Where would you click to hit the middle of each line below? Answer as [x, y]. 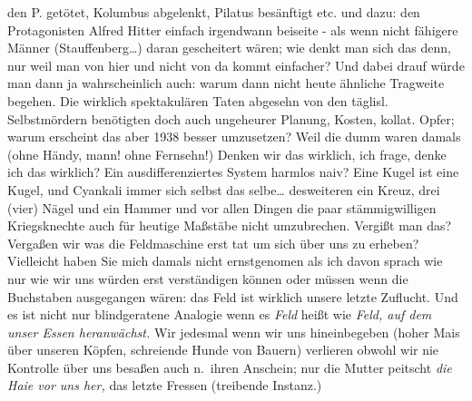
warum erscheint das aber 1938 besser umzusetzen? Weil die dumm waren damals [234, 137]
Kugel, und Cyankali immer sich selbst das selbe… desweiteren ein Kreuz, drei [224, 189]
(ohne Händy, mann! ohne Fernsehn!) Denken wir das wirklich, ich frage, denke [227, 154]
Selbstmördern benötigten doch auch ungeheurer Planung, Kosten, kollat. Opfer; [231, 118]
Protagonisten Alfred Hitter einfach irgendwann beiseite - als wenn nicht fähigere [233, 29]
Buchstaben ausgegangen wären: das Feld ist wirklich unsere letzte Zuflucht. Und [233, 296]
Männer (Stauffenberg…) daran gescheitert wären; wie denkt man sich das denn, [229, 48]
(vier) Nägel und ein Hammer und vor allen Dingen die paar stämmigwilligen [222, 207]
